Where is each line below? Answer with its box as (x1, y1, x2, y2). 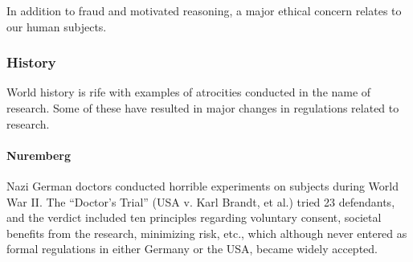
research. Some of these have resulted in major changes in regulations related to (6, 100, 399, 116)
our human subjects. (6, 18, 107, 35)
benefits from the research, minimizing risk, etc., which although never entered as (6, 224, 407, 241)
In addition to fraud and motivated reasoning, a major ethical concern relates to (6, 2, 402, 18)
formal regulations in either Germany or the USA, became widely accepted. (6, 240, 378, 257)
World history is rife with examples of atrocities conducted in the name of (6, 84, 371, 100)
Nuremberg (6, 146, 71, 163)
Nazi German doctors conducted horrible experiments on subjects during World (6, 177, 399, 194)
